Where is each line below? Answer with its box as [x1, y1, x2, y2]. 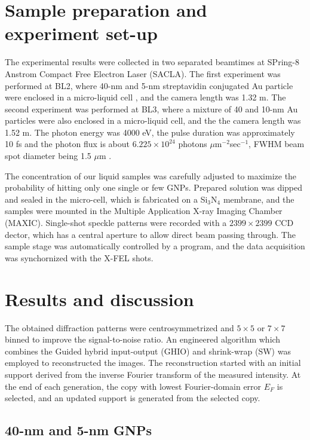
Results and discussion [5, 286, 194, 311]
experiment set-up [5, 21, 158, 45]
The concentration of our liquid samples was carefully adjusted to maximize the [5, 169, 297, 182]
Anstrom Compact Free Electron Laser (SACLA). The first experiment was [5, 67, 281, 80]
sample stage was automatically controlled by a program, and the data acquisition [5, 240, 305, 252]
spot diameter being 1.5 [5, 149, 91, 162]
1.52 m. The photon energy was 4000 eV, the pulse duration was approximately [5, 126, 295, 138]
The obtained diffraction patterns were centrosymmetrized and [5, 321, 234, 334]
